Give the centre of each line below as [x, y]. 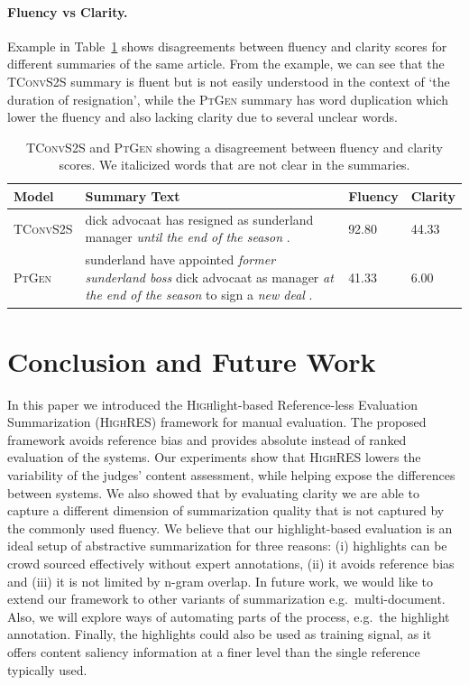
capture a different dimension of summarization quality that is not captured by [226, 510]
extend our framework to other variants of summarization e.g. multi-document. [226, 599]
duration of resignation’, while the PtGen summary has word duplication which [228, 99]
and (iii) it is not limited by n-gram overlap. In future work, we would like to [220, 581]
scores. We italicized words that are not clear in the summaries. [234, 165]
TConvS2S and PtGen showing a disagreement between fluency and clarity [234, 147]
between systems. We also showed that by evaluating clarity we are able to [213, 492]
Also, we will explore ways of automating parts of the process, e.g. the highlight [229, 616]
